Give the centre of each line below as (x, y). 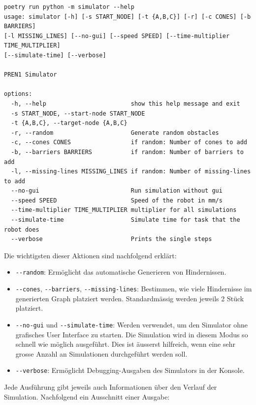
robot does (22, 229)
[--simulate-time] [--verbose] (55, 55)
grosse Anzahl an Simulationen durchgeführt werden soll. (101, 353)
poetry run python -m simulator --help (69, 7)
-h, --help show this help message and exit (126, 103)
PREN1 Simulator (31, 75)
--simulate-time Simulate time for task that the (126, 220)
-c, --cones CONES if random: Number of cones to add (129, 142)
